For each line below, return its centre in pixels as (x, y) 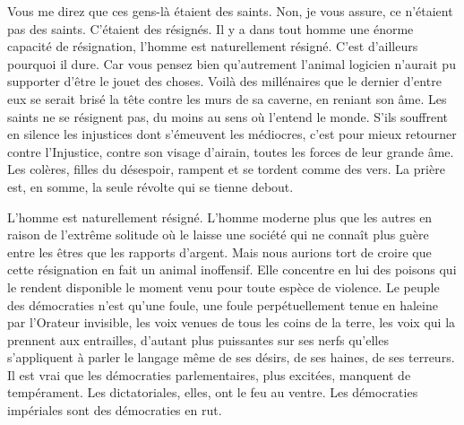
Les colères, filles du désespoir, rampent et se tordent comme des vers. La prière (226, 169)
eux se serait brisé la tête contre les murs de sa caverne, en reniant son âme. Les (227, 98)
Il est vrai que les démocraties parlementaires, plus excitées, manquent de (209, 374)
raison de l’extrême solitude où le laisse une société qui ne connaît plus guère (218, 234)
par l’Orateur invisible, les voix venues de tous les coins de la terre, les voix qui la (232, 322)
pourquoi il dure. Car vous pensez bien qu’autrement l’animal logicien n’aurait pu (232, 63)
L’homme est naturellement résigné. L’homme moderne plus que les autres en (220, 217)
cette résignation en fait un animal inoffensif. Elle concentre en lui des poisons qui (232, 269)
